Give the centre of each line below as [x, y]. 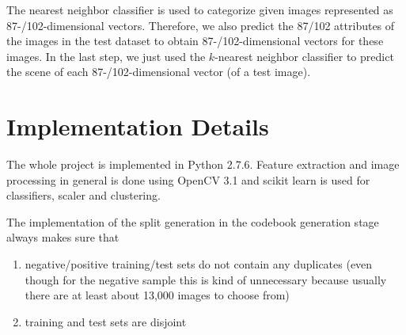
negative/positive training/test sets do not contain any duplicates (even [199, 264]
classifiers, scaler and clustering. [83, 195]
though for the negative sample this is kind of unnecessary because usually [206, 279]
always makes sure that [63, 237]
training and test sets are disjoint [106, 321]
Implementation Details [138, 126]
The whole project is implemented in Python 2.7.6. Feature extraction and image [203, 164]
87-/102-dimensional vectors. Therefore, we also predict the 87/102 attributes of [201, 25]
